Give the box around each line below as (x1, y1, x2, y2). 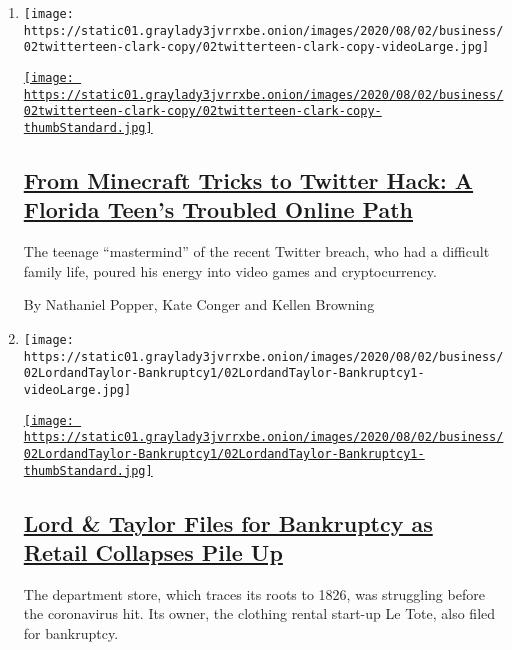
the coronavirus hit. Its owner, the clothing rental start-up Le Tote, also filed (23, 603, 496, 624)
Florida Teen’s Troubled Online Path (23, 194, 413, 225)
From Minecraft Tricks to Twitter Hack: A (23, 164, 474, 195)
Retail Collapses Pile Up (23, 537, 283, 567)
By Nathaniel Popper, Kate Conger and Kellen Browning (23, 294, 375, 315)
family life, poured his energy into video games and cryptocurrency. (23, 260, 437, 281)
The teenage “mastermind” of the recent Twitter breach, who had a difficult (23, 241, 490, 262)
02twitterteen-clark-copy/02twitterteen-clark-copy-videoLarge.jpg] (23, 40, 490, 55)
